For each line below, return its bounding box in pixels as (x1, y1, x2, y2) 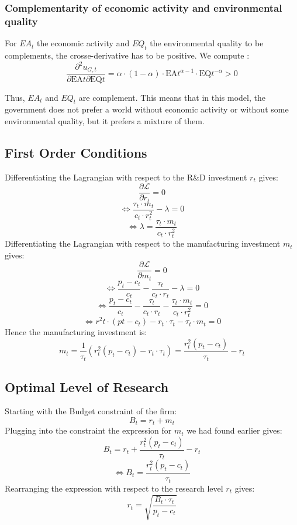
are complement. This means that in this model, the (78, 91, 265, 103)
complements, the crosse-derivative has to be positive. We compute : (5, 49, 250, 61)
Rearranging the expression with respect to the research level (5, 482, 223, 494)
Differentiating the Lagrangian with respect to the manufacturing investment (5, 237, 281, 250)
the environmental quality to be (150, 37, 264, 49)
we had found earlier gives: (187, 424, 282, 437)
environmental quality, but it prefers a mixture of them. (5, 114, 205, 127)
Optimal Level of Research (5, 377, 169, 396)
